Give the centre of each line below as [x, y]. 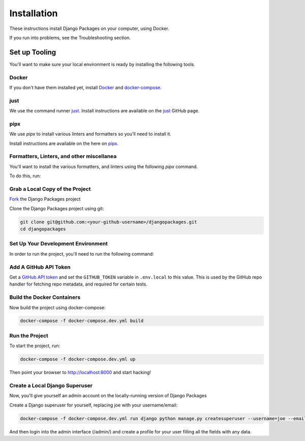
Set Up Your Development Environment [58, 244]
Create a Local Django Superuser [51, 385]
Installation [34, 13]
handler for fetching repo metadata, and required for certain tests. [78, 284]
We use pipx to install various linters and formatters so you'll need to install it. [90, 134]
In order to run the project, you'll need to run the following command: [82, 254]
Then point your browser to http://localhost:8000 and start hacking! [80, 372]
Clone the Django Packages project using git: [57, 208]
